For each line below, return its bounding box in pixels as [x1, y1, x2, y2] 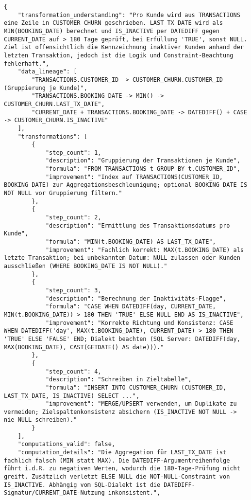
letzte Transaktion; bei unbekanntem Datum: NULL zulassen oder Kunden [4, 254, 240, 262]
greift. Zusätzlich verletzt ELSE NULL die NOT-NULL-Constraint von [4, 473, 230, 481]
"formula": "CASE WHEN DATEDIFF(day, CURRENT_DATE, [45, 303, 216, 310]
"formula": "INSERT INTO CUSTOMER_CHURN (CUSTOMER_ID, [45, 384, 227, 391]
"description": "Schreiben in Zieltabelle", [45, 376, 192, 383]
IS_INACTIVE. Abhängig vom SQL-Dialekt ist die [4, 481, 161, 488]
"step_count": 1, [45, 149, 101, 156]
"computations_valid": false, [17, 441, 116, 448]
